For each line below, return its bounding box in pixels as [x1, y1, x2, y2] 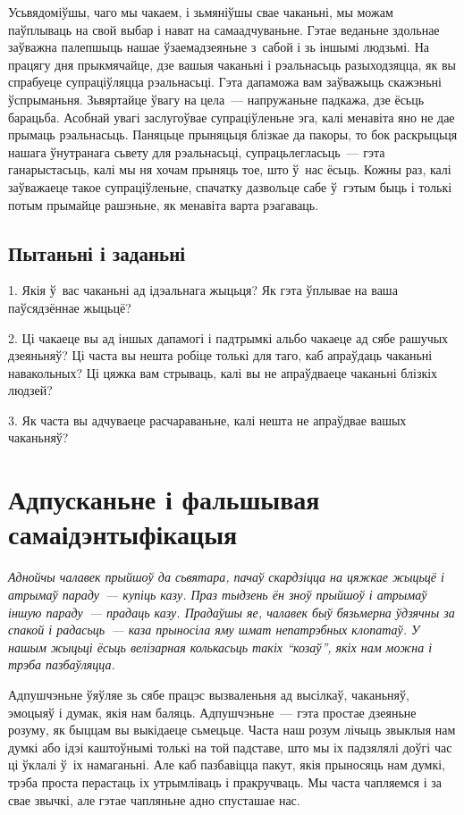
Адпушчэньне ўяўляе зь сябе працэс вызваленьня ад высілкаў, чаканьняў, [8, 685, 409, 703]
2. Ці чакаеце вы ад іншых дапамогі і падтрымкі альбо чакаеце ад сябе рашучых [8, 328, 449, 347]
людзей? [8, 381, 53, 399]
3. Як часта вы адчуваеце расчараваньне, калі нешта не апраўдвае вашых [8, 410, 407, 429]
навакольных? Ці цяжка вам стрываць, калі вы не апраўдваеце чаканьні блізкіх [8, 363, 438, 382]
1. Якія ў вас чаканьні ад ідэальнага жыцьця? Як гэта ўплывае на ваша [8, 281, 398, 299]
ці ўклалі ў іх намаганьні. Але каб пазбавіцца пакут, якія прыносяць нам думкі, [8, 755, 445, 774]
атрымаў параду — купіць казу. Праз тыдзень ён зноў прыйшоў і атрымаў [8, 584, 427, 603]
